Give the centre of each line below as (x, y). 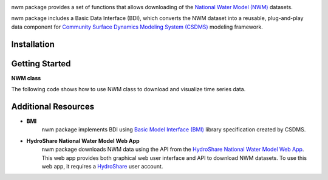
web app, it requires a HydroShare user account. (102, 166)
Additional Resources (53, 106)
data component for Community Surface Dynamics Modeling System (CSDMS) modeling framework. (137, 27)
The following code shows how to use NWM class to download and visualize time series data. (128, 89)
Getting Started (41, 64)
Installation (33, 44)
